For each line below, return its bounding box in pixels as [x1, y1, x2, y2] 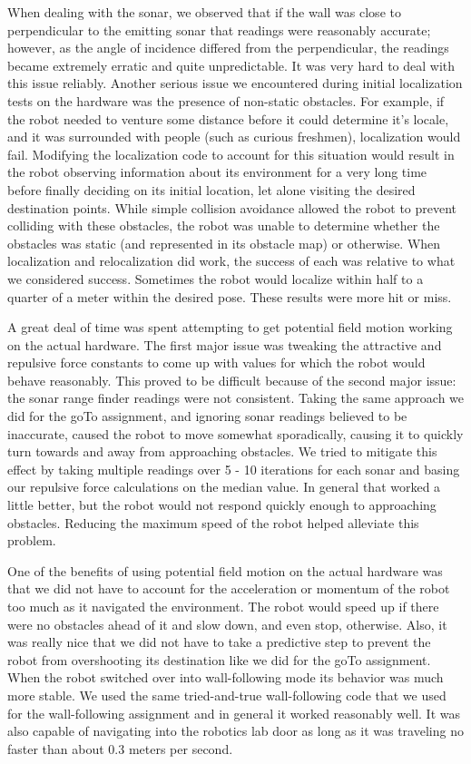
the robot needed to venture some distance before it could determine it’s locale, [7, 109, 449, 128]
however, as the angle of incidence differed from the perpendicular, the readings [7, 38, 449, 57]
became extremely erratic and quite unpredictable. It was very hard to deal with [7, 55, 456, 74]
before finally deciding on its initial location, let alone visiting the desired [7, 180, 416, 199]
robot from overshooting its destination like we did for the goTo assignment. [7, 650, 431, 669]
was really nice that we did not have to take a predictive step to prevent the [7, 632, 431, 651]
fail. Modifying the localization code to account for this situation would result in [7, 144, 455, 163]
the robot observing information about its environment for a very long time [7, 162, 427, 181]
